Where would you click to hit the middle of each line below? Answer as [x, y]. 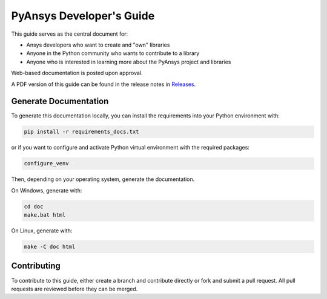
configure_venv [46, 164]
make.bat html [45, 215]
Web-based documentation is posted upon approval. [77, 73]
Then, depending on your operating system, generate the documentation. [103, 179]
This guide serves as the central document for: [70, 34]
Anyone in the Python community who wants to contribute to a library [113, 53]
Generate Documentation [60, 101]
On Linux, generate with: [42, 231]
